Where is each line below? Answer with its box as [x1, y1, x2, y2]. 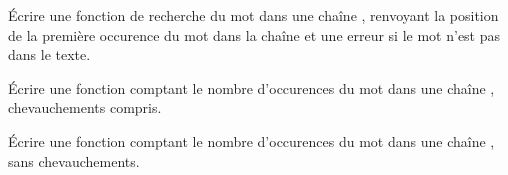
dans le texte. [8, 44, 91, 65]
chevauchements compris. [8, 97, 162, 118]
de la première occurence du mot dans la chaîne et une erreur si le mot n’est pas [8, 24, 501, 45]
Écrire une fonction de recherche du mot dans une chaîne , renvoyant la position [8, 5, 499, 25]
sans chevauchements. [8, 150, 140, 171]
